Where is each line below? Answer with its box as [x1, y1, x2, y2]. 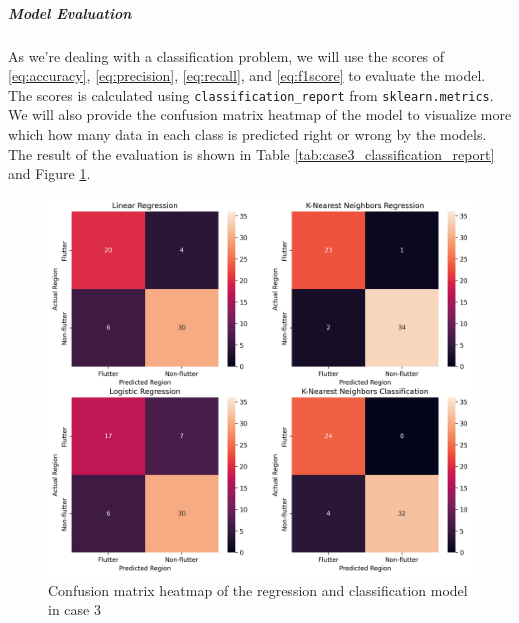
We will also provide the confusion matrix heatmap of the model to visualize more [8, 104, 512, 125]
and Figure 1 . [8, 163, 91, 184]
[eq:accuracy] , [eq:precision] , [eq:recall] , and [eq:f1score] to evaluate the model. [8, 65, 486, 86]
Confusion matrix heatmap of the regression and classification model [48, 579, 468, 600]
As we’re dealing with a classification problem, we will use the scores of [8, 45, 445, 66]
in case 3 [48, 599, 101, 620]
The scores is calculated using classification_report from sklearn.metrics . [8, 84, 494, 105]
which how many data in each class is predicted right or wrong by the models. [8, 124, 487, 144]
